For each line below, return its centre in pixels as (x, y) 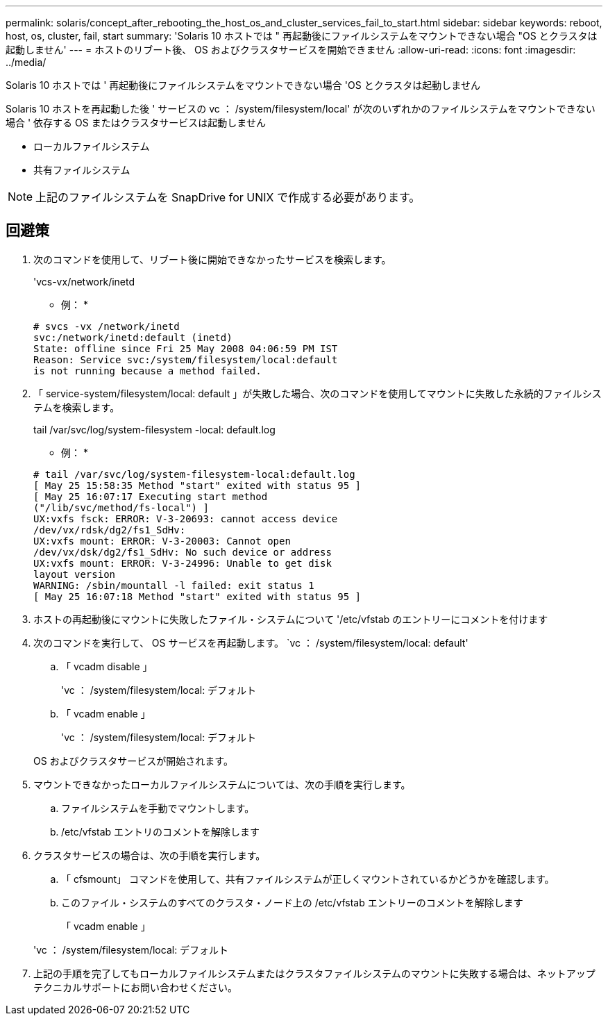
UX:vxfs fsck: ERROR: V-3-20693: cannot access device (186, 518)
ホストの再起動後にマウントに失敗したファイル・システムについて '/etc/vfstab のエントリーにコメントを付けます (291, 619)
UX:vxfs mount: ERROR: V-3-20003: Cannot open (162, 541)
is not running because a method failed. (147, 371)
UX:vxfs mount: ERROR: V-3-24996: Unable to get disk (183, 563)
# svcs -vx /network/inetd (107, 326)
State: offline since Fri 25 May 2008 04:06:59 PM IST (186, 348)
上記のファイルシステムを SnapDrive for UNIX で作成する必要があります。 (228, 197)
